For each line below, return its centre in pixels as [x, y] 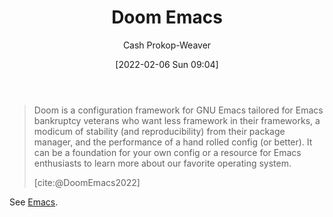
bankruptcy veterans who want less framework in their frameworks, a [177, 120]
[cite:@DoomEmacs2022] [87, 182]
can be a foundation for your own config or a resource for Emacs [167, 152]
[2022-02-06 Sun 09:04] [167, 64]
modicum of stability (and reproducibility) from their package [159, 131]
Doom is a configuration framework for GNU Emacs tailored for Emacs [178, 110]
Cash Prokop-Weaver [167, 45]
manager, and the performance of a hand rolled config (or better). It [173, 142]
